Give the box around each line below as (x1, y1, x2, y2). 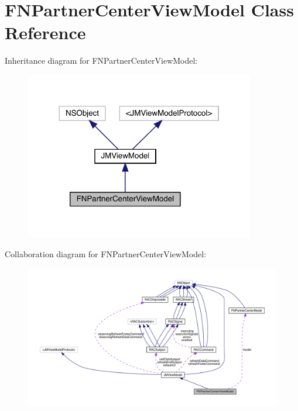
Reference (5, 20, 86, 44)
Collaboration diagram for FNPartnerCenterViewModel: (5, 248, 207, 260)
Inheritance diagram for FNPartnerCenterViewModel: (5, 54, 198, 67)
